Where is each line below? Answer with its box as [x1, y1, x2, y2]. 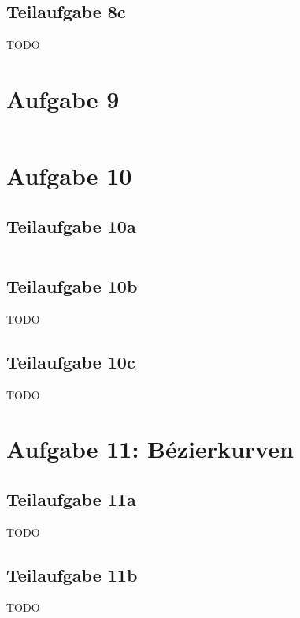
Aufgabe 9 [6, 82, 120, 114]
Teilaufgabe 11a [6, 486, 136, 511]
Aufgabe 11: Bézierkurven [6, 433, 294, 465]
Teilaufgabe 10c [6, 349, 135, 373]
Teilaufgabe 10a [6, 213, 136, 238]
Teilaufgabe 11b [6, 562, 138, 586]
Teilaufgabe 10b [6, 273, 138, 298]
